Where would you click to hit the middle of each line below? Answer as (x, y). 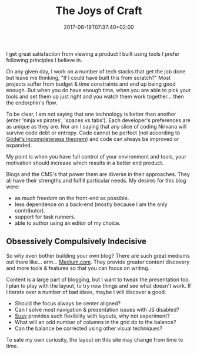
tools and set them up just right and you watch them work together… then (95, 96)
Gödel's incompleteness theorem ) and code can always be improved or (93, 139)
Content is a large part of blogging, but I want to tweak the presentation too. (98, 279)
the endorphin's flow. (32, 102)
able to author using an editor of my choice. (67, 223)
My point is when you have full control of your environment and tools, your (96, 156)
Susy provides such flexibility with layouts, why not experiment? (92, 316)
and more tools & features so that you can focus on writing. (78, 268)
